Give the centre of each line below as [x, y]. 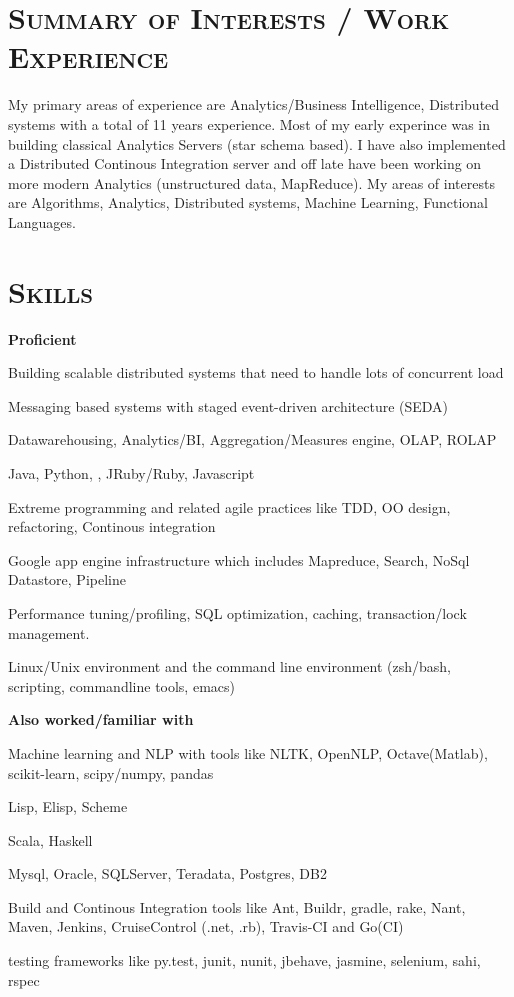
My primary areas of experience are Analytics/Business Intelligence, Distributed [254, 104]
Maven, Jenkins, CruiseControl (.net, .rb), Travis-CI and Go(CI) [206, 926]
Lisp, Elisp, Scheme [68, 806]
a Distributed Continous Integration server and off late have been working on [245, 163]
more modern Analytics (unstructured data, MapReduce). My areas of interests [251, 182]
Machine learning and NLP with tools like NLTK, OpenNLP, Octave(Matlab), [248, 752]
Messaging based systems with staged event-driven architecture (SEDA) [228, 405]
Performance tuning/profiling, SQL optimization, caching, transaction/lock [237, 612]
